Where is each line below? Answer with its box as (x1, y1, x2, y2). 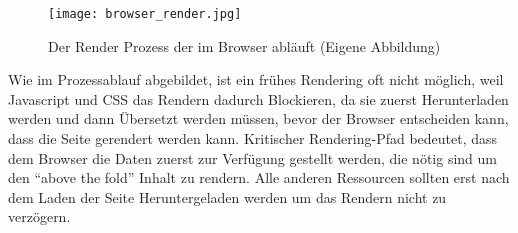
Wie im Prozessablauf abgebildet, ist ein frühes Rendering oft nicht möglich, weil (8, 69, 504, 90)
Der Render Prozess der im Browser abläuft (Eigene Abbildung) (48, 35, 441, 56)
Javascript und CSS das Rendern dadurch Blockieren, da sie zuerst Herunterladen (8, 88, 509, 109)
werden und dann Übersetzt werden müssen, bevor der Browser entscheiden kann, (8, 108, 509, 129)
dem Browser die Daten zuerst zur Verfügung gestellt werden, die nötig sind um (8, 147, 497, 168)
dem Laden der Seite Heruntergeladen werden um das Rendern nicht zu (8, 186, 447, 207)
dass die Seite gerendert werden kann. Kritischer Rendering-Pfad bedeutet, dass (8, 128, 498, 149)
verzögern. (8, 206, 71, 227)
